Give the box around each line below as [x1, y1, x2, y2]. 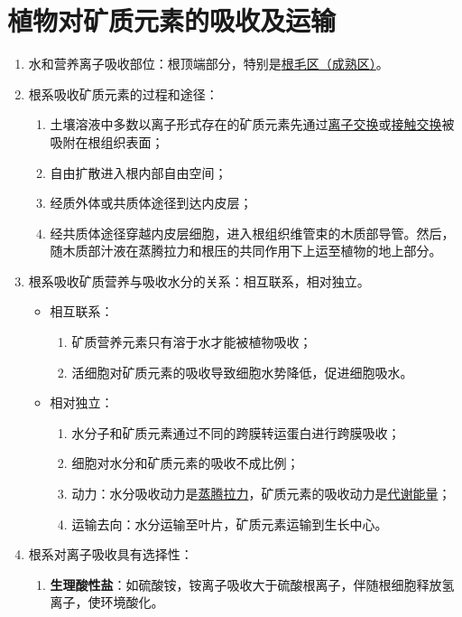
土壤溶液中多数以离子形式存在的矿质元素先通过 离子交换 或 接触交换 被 [50, 115, 455, 134]
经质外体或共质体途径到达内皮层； [50, 193, 253, 212]
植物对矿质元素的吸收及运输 [7, 2, 337, 39]
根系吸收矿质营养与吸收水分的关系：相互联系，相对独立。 [28, 271, 370, 290]
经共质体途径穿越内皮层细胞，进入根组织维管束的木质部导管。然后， [50, 223, 455, 242]
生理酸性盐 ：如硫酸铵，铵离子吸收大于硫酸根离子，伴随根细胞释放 [50, 575, 442, 594]
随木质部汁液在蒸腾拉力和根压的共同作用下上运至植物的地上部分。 [50, 241, 442, 260]
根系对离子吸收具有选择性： [28, 545, 193, 564]
